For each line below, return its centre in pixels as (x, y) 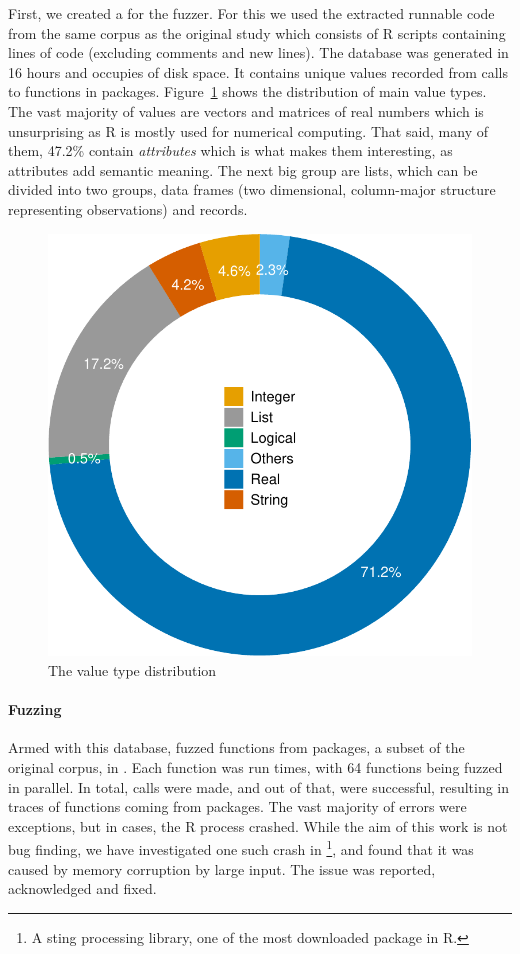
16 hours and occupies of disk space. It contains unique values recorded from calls (258, 71)
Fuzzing (35, 709)
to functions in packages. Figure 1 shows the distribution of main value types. (247, 91)
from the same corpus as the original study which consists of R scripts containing (257, 32)
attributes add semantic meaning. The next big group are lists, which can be (243, 169)
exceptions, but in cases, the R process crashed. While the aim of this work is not (258, 825)
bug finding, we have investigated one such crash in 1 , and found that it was (241, 847)
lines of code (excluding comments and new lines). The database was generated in (258, 52)
